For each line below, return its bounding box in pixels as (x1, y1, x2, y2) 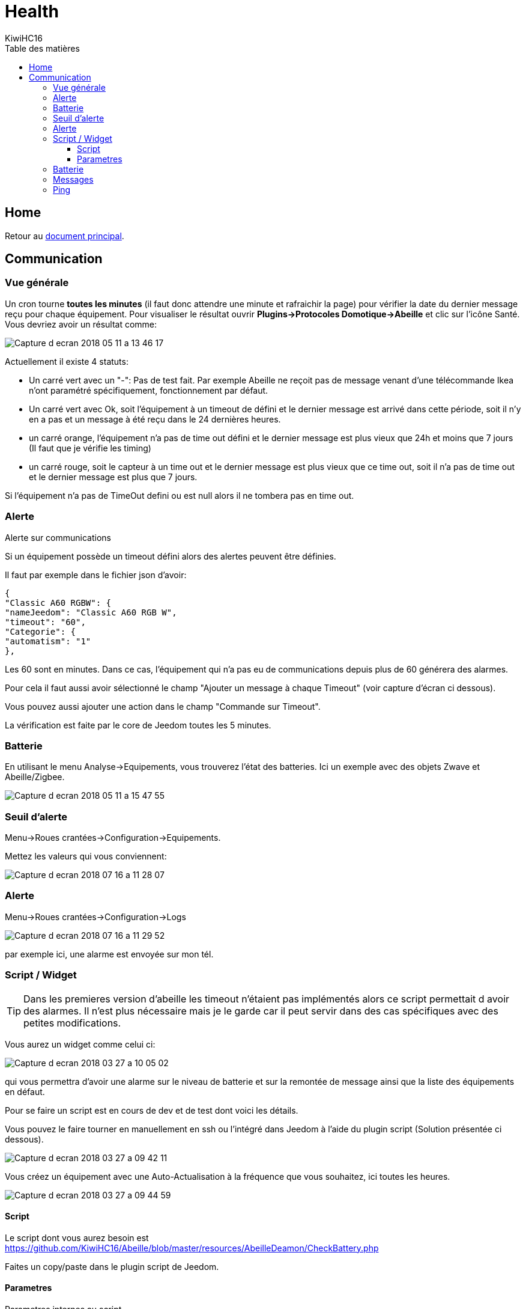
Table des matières (5, 43, 80, 53)
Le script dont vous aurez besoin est (5, 1232, 149, 1243)
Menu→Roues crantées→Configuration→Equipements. (5, 832, 221, 843)
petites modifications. (23, 1016, 121, 1029)
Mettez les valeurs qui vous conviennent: (5, 851, 167, 862)
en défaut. (5, 1086, 45, 1097)
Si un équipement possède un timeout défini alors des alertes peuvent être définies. (5, 551, 336, 561)
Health (5, 1, 59, 22)
